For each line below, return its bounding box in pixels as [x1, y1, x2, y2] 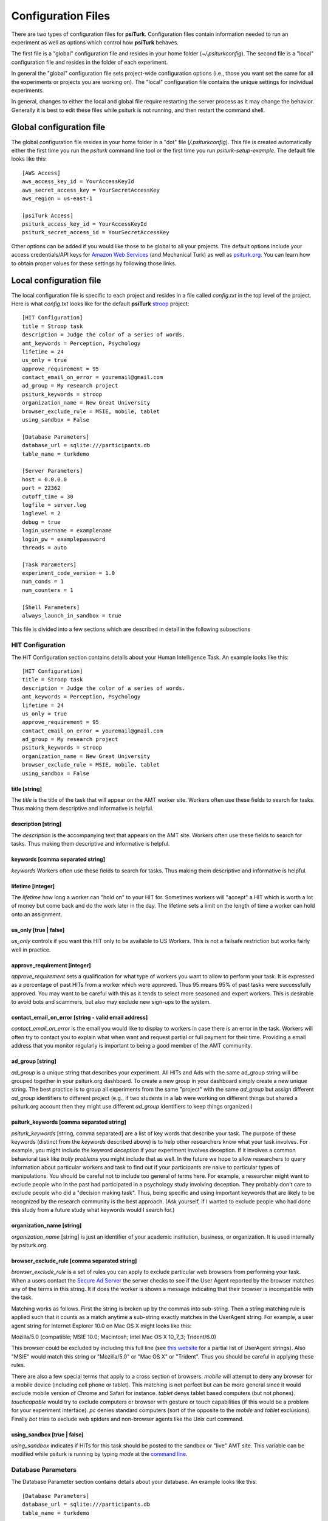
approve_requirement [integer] [11, 961, 91, 969]
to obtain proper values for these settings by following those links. [11, 259, 177, 267]
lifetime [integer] [11, 882, 55, 889]
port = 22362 [22, 484, 61, 492]
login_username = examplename [22, 527, 112, 534]
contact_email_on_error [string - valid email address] [11, 1014, 148, 1022]
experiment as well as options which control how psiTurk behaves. [11, 38, 179, 46]
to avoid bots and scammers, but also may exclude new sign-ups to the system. [11, 998, 211, 1006]
